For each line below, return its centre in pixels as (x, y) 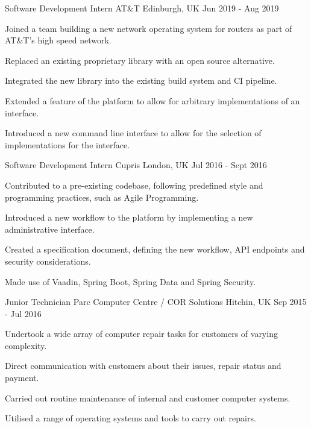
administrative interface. (50, 229)
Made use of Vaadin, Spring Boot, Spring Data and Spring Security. (130, 281)
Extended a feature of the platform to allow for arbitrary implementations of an (152, 100)
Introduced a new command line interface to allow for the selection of (133, 133)
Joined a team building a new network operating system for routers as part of (149, 28)
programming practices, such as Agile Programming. (102, 197)
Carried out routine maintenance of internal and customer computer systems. (148, 398)
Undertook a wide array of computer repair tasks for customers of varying (141, 334)
